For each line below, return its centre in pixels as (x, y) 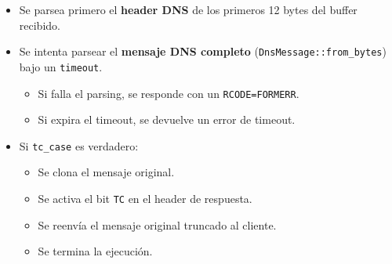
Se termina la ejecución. (95, 251)
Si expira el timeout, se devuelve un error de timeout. (167, 119)
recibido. (40, 25)
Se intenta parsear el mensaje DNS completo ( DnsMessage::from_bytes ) (203, 51)
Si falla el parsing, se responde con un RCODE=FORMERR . (169, 93)
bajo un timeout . (61, 66)
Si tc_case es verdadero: (79, 145)
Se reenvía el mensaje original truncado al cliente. (157, 224)
